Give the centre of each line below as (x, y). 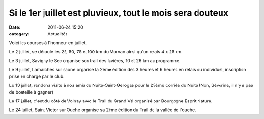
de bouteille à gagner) (31, 92)
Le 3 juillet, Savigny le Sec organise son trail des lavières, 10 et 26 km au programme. (95, 61)
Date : (15, 27)
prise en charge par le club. (37, 76)
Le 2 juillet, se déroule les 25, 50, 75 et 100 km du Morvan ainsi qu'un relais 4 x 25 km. (96, 51)
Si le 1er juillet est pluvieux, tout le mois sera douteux (119, 13)
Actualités (58, 34)
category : (19, 34)
